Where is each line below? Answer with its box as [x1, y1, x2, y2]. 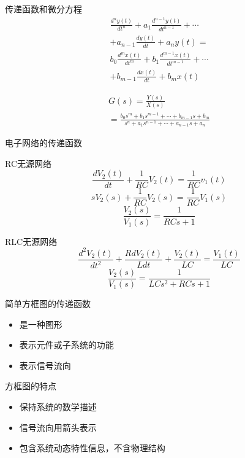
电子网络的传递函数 [5, 136, 82, 149]
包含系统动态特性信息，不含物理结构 [19, 441, 165, 454]
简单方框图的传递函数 [5, 297, 91, 310]
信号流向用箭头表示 [19, 421, 97, 433]
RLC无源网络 [5, 235, 58, 247]
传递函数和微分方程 [5, 2, 82, 15]
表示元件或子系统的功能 [19, 338, 114, 351]
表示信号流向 [19, 359, 71, 371]
